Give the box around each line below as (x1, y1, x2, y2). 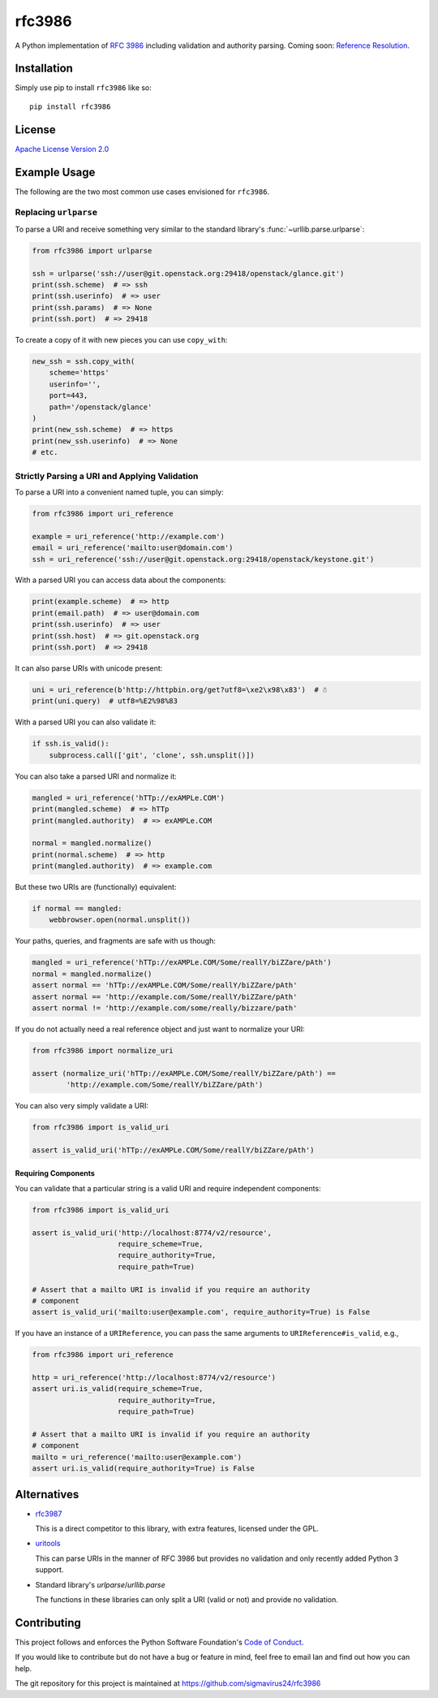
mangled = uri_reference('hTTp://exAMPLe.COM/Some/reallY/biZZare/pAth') (32, 958, 332, 967)
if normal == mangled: (32, 904, 122, 914)
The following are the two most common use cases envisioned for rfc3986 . (15, 187, 270, 197)
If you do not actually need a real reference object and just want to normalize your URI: (15, 1024, 306, 1034)
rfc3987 (35, 1509, 62, 1519)
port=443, (49, 391, 88, 400)
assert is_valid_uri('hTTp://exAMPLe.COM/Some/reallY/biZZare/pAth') (32, 1145, 315, 1155)
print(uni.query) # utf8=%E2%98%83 (32, 697, 178, 706)
